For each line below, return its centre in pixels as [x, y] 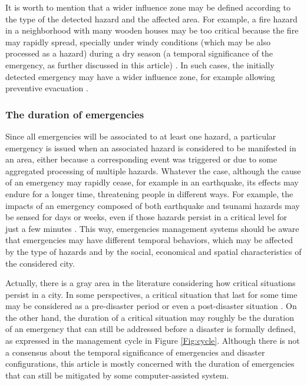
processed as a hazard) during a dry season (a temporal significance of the [139, 53]
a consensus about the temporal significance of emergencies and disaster [135, 352]
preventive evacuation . [47, 88]
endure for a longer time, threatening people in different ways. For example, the [149, 193]
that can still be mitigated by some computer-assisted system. [117, 375]
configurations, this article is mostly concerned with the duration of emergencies [150, 364]
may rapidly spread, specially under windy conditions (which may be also [138, 42]
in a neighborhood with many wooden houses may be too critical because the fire [152, 30]
